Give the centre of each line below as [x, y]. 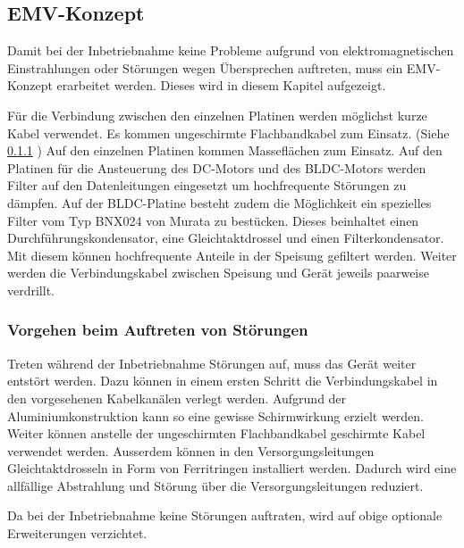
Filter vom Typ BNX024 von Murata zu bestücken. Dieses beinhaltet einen [213, 220]
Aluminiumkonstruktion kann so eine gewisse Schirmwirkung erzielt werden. [216, 415]
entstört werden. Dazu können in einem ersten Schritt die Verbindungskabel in [223, 381]
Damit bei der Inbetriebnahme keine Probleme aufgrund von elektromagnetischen [231, 50]
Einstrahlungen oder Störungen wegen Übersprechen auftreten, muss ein [205, 67]
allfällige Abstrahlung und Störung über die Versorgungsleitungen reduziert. [215, 485]
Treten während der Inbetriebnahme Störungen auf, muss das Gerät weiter [212, 363]
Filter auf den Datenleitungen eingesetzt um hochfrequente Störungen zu [207, 185]
